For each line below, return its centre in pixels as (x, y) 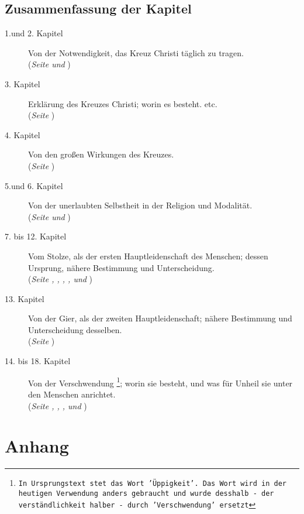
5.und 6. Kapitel (34, 185)
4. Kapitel (23, 134)
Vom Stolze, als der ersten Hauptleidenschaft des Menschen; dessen (148, 256)
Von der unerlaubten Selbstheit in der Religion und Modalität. (140, 205)
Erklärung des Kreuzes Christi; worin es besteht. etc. (123, 103)
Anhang (37, 446)
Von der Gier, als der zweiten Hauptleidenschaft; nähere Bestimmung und (160, 318)
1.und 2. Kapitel (34, 33)
